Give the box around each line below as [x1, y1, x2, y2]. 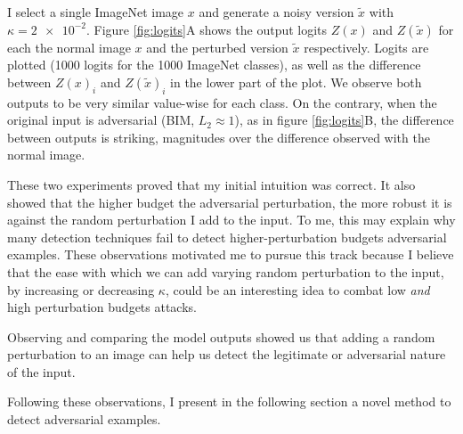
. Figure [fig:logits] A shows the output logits [86, 20, 328, 38]
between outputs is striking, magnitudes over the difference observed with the [7, 127, 430, 146]
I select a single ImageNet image [7, 3, 184, 20]
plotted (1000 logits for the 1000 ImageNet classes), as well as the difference [7, 55, 421, 74]
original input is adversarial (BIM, [7, 111, 195, 129]
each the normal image [7, 37, 131, 56]
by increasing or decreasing [7, 280, 155, 299]
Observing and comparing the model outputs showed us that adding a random [7, 327, 435, 346]
